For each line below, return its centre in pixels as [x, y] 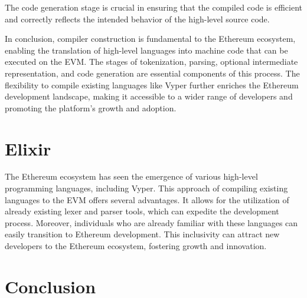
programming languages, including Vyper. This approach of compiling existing [146, 188]
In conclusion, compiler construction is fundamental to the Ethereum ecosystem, [150, 39]
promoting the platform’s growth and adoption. [91, 107]
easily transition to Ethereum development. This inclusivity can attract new [142, 234]
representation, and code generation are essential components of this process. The [152, 73]
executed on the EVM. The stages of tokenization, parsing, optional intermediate [151, 62]
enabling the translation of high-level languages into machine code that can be [146, 50]
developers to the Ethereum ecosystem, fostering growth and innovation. [136, 246]
